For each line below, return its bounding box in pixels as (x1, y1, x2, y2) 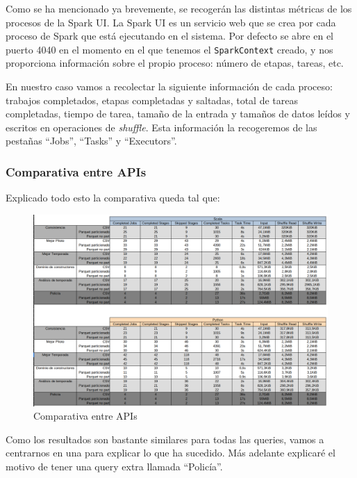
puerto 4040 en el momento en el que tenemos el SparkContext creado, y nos (6, 42, 333, 56)
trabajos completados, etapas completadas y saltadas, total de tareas (6, 92, 298, 107)
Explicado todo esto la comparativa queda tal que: (6, 190, 220, 205)
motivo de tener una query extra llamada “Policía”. (6, 459, 223, 473)
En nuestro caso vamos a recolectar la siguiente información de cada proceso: (6, 79, 333, 94)
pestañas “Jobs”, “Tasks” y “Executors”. (6, 133, 177, 148)
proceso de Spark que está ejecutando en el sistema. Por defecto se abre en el (6, 28, 333, 43)
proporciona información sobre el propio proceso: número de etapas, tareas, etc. (6, 56, 344, 70)
